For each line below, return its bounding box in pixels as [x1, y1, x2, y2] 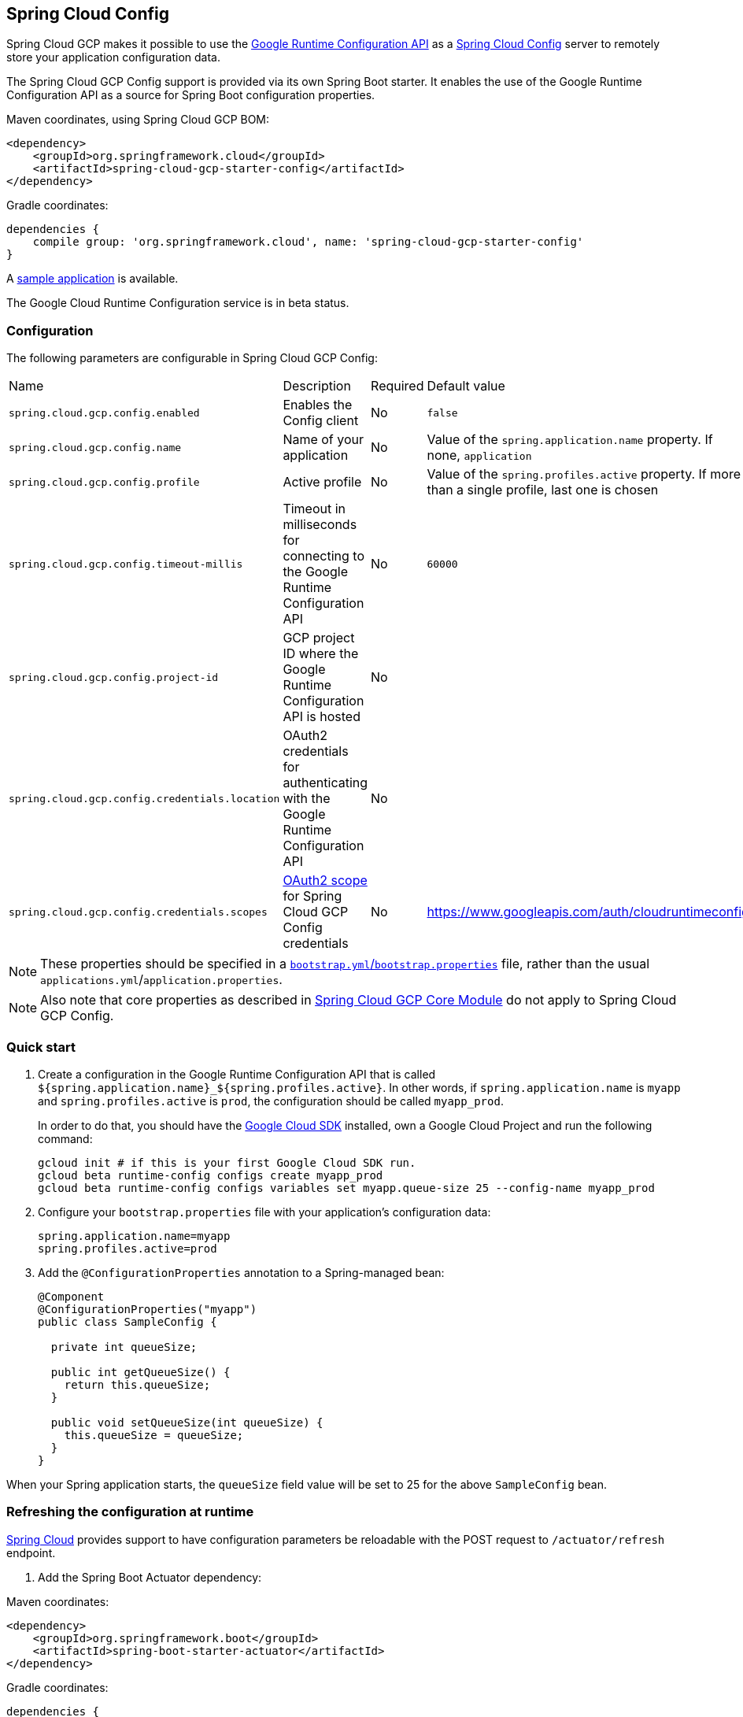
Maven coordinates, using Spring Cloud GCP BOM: [6, 113, 270, 127]
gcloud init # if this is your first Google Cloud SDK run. [38, 1156, 416, 1169]
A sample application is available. [6, 272, 179, 286]
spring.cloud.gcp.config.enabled [9, 406, 200, 419]
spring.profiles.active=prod [38, 1241, 217, 1255]
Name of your [283, 431, 364, 448]
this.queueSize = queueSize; [64, 1428, 244, 1441]
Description [283, 378, 351, 394]
